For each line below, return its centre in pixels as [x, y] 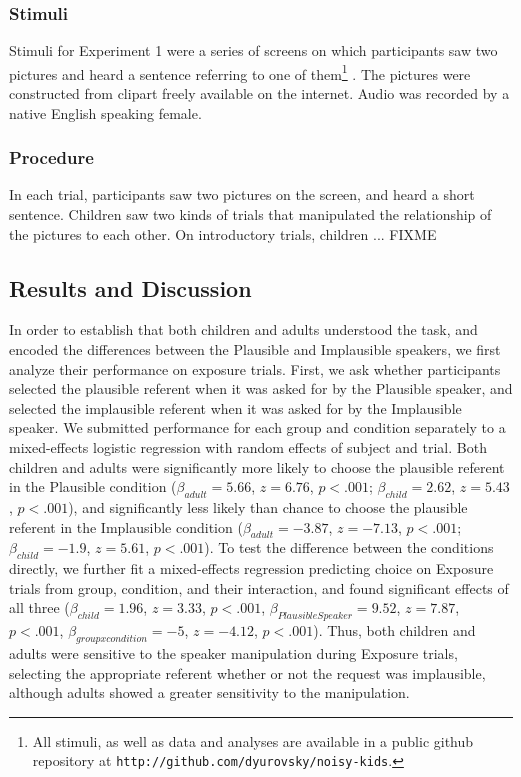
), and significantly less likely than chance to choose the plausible [268, 507]
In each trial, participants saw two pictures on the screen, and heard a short [242, 194]
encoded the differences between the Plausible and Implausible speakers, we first [255, 349]
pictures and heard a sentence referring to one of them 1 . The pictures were [240, 72]
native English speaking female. [105, 112]
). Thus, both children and [394, 630]
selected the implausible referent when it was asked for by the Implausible [235, 407]
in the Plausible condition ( [93, 486]
